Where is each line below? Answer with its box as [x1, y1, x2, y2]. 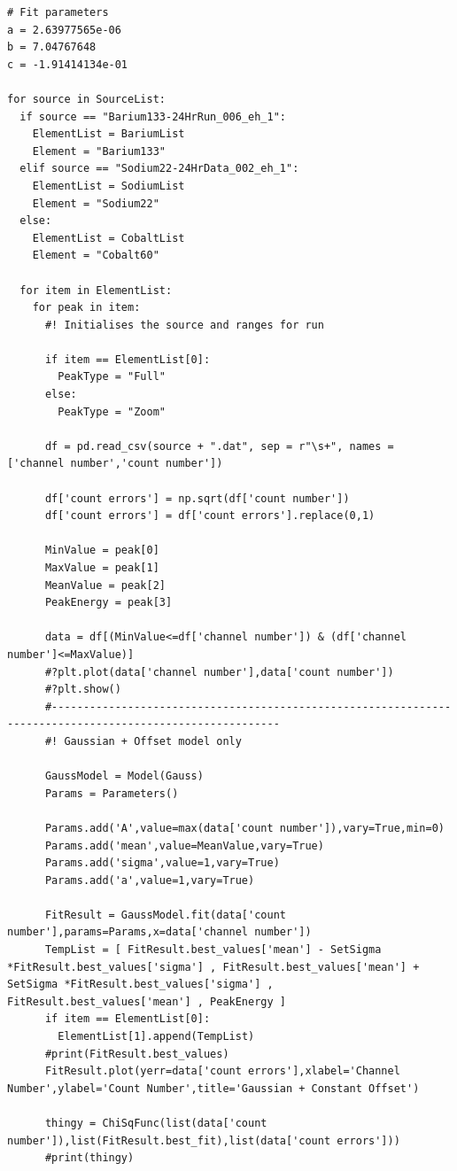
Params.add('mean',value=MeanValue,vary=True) [44, 839, 324, 852]
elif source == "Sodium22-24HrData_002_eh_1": [19, 162, 299, 175]
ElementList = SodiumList [32, 179, 185, 192]
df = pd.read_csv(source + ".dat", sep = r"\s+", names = [44, 439, 394, 453]
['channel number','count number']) [7, 457, 223, 470]
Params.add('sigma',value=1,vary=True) [44, 857, 280, 870]
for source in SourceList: [7, 92, 166, 105]
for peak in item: [32, 301, 141, 314]
